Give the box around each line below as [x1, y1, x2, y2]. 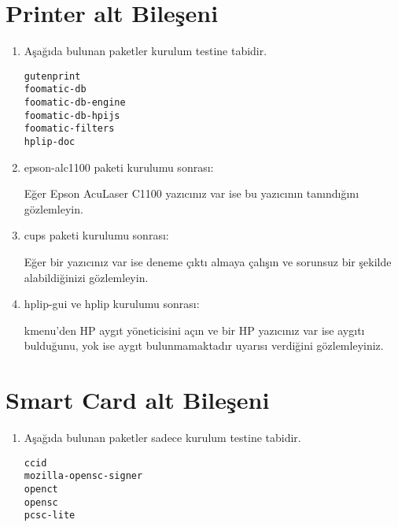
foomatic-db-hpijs [24, 109, 120, 121]
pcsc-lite [24, 510, 76, 521]
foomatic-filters [24, 123, 115, 135]
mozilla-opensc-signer [24, 470, 143, 482]
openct [24, 484, 58, 495]
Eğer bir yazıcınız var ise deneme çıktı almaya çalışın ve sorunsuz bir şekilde [24, 254, 392, 270]
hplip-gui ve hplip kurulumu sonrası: [24, 295, 200, 312]
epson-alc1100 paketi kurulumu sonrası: [24, 158, 214, 175]
